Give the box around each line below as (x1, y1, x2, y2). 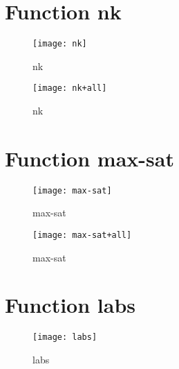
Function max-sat (5, 144, 174, 172)
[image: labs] (32, 332, 97, 343)
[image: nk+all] (32, 83, 107, 94)
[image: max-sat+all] (32, 230, 132, 240)
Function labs (5, 291, 136, 319)
